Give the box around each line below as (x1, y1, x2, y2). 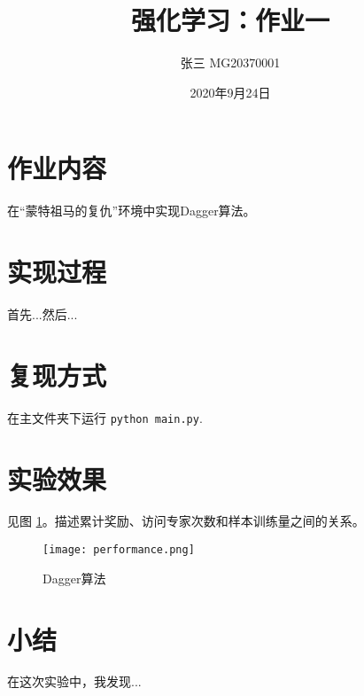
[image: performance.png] (43, 544, 195, 557)
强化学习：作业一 (130, 2, 329, 38)
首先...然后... (7, 304, 78, 323)
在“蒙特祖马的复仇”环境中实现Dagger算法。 (7, 201, 256, 220)
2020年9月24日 (190, 82, 271, 101)
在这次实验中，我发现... (7, 672, 142, 691)
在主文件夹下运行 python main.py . (7, 408, 203, 426)
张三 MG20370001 (180, 53, 281, 72)
